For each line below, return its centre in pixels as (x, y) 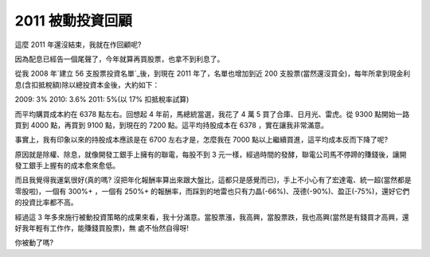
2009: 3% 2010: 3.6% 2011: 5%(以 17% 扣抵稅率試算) (102, 99)
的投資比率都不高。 (46, 202)
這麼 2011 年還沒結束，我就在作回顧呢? (78, 45)
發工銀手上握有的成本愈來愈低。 (67, 165)
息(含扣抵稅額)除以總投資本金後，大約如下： (87, 84)
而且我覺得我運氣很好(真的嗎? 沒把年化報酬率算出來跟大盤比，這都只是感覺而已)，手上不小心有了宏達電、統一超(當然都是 (213, 180)
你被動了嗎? (34, 243)
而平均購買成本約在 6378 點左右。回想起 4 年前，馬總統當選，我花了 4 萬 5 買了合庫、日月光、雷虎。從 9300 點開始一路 (212, 114)
